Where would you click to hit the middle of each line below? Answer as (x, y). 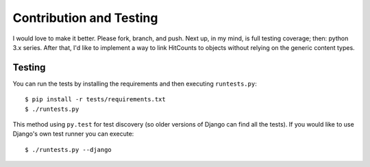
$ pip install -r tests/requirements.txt (95, 100)
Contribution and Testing (85, 18)
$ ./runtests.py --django (69, 150)
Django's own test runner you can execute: (73, 134)
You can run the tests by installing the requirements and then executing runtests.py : (135, 83)
